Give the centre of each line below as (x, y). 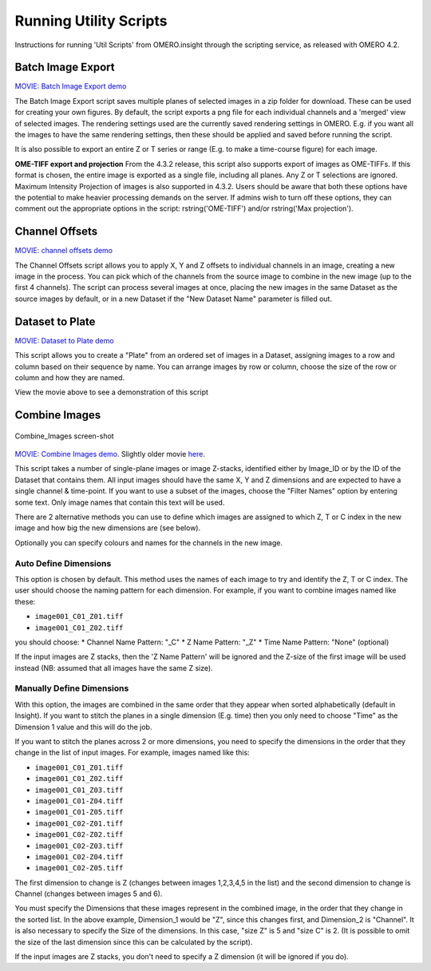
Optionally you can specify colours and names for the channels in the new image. (149, 542)
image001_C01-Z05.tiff (79, 812)
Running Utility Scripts (91, 21)
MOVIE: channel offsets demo (64, 251)
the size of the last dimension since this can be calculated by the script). (134, 941)
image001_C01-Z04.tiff (79, 801)
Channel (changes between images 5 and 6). (89, 894)
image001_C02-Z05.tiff (79, 868)
